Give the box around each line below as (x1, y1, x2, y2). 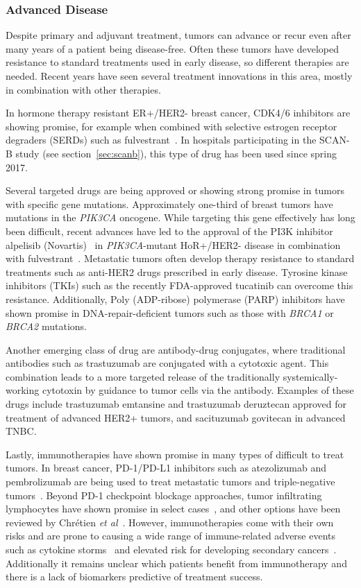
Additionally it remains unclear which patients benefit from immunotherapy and (6, 555, 347, 570)
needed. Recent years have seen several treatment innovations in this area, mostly (6, 69, 353, 83)
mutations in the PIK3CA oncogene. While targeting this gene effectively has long (6, 210, 355, 225)
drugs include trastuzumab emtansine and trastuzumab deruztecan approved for (6, 397, 346, 411)
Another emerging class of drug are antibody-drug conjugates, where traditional (6, 342, 346, 356)
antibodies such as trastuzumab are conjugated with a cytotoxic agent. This (6, 356, 329, 370)
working (6, 383, 40, 397)
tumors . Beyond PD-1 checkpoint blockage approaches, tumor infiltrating (6, 487, 322, 502)
